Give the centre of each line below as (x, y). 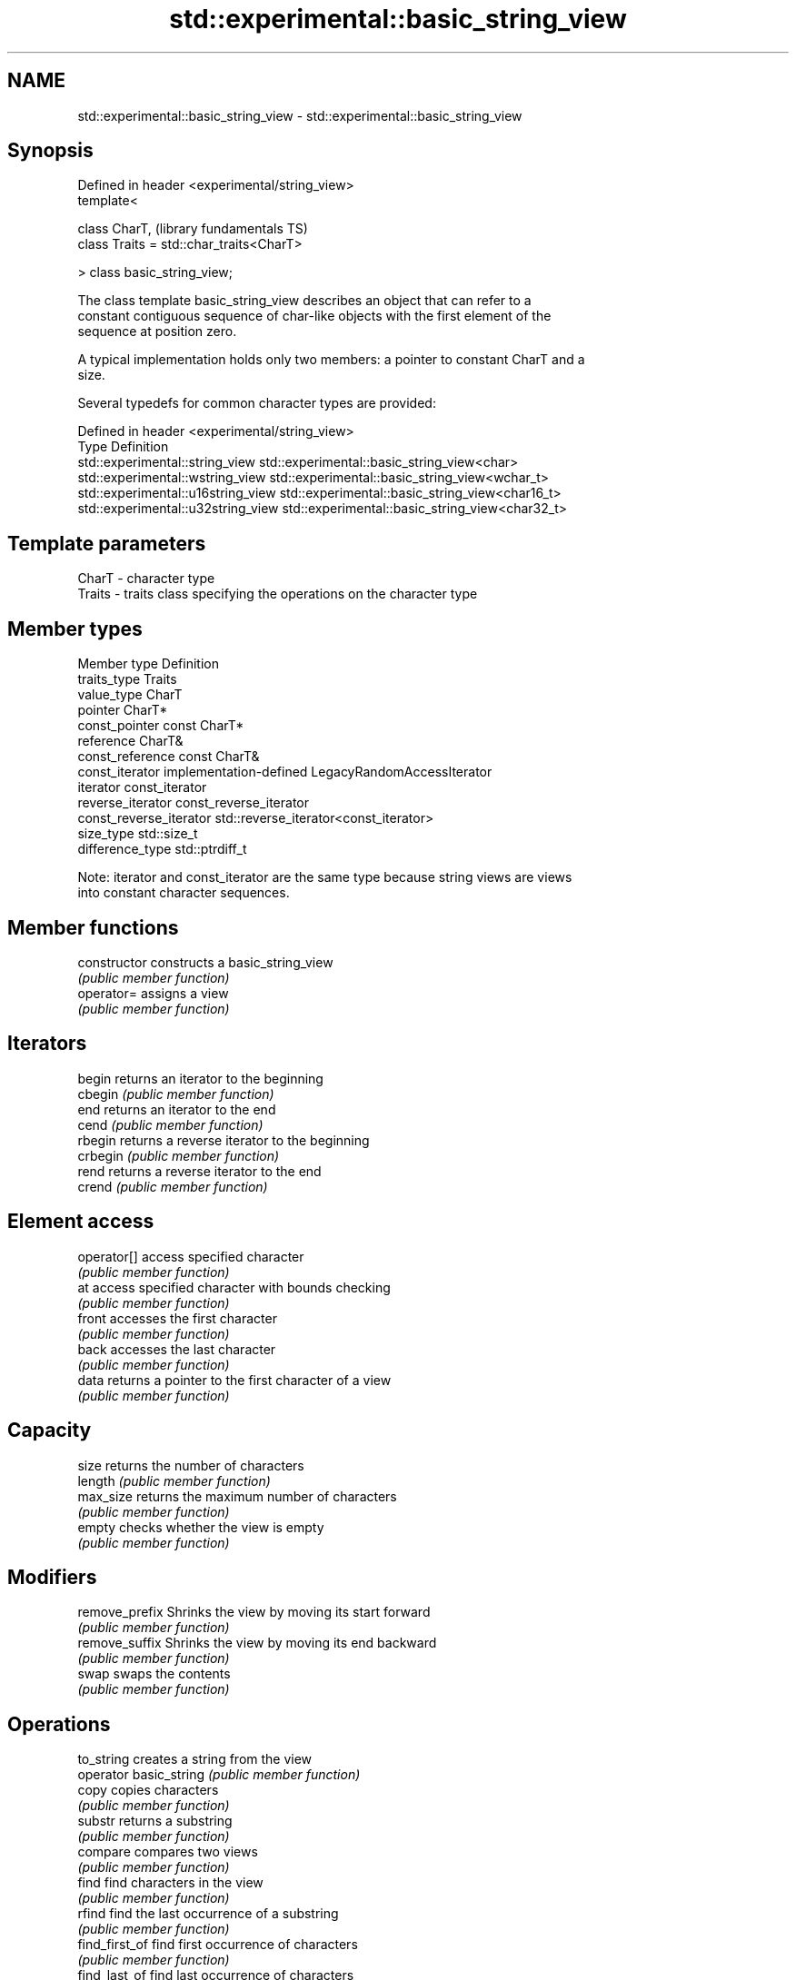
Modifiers (52, 1577)
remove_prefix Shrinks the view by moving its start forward (254, 1612)
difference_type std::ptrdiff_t (162, 849)
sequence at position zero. (157, 332)
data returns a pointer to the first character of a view (234, 1380)
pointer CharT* (123, 710)
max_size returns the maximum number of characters (237, 1496)
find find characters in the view (170, 1883)
